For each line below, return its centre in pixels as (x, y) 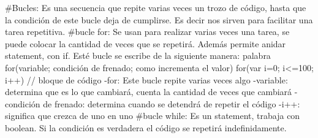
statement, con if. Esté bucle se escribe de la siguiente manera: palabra (138, 56)
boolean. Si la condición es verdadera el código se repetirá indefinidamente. (146, 127)
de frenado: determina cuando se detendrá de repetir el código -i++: (172, 103)
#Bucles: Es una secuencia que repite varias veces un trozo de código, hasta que (156, 7)
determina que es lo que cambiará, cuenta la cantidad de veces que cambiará (149, 92)
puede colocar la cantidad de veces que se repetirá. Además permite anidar (146, 43)
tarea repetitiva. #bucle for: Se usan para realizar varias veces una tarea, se (147, 32)
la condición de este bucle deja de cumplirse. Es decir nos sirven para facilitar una (159, 19)
